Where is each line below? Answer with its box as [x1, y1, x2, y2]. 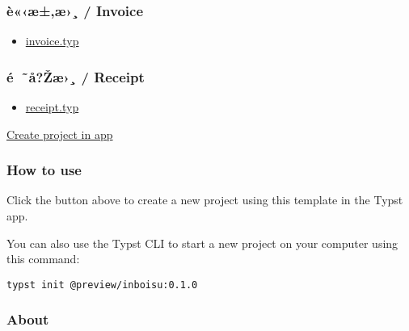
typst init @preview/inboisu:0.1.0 [6, 279, 198, 291]
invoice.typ [25, 32, 79, 49]
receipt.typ [25, 98, 79, 115]
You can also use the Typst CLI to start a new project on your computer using [6, 234, 398, 251]
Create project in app [6, 125, 113, 142]
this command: [6, 250, 80, 267]
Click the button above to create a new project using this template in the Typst [6, 191, 403, 208]
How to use [6, 160, 82, 180]
